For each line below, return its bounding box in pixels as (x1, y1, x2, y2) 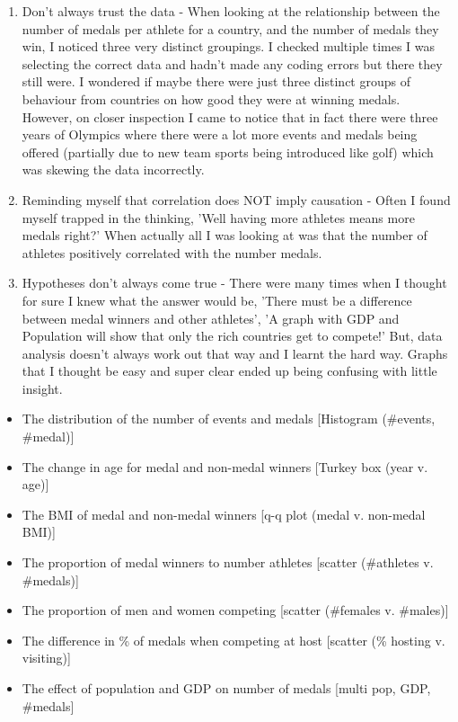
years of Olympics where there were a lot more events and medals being (22, 125, 418, 144)
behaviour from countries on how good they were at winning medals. (22, 89, 401, 108)
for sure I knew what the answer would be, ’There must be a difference (22, 290, 412, 309)
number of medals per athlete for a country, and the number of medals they (22, 19, 439, 38)
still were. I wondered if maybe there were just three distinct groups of (22, 72, 410, 91)
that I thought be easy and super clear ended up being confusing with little (22, 361, 437, 380)
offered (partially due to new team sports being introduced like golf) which (22, 142, 434, 161)
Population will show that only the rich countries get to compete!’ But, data (22, 326, 443, 345)
